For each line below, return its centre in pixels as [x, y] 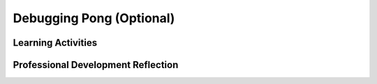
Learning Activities [55, 43]
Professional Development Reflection [96, 65]
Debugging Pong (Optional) [94, 18]
